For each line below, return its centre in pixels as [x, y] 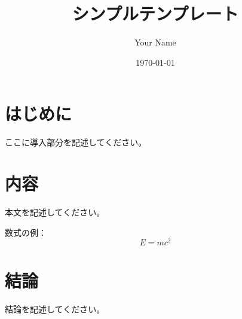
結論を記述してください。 [55, 309]
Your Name [155, 42]
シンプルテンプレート [155, 13]
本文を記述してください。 [55, 212]
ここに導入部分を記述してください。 [76, 142]
